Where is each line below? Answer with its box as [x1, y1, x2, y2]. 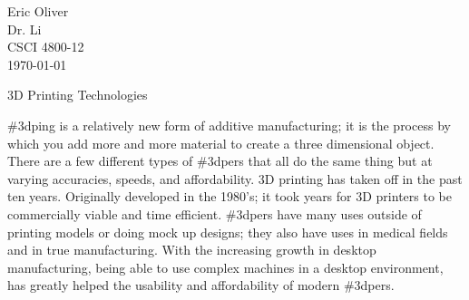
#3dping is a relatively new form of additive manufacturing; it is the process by [7, 115, 451, 134]
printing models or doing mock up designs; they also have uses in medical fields [7, 222, 448, 241]
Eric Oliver [7, 2, 69, 20]
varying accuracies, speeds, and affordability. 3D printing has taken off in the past [7, 169, 463, 188]
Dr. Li [7, 19, 42, 38]
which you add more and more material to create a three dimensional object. [7, 133, 435, 152]
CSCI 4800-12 [7, 37, 84, 56]
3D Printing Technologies [7, 85, 148, 104]
